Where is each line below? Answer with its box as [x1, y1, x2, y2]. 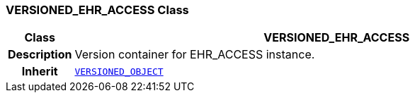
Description [8, 47, 72, 62]
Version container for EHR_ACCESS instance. [74, 47, 315, 62]
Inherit [21, 64, 58, 79]
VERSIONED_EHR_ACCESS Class [6, 3, 189, 17]
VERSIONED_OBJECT [74, 66, 164, 77]
